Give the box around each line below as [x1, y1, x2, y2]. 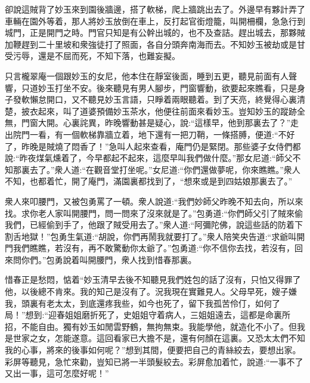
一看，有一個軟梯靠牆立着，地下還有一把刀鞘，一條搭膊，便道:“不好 [29, 128, 295, 140]
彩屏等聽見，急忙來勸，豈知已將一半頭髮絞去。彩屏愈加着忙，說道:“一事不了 [5, 355, 303, 367]
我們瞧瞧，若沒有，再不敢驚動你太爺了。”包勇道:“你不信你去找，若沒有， [13, 242, 295, 254]
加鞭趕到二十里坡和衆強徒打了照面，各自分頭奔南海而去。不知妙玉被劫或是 [5, 38, 297, 50]
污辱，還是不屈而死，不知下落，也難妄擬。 [13, 50, 180, 62]
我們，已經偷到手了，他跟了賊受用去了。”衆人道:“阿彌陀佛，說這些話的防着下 [5, 218, 303, 231]
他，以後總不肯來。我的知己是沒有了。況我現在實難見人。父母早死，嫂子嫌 [5, 285, 297, 298]
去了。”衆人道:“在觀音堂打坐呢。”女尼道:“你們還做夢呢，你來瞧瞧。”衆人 [29, 163, 300, 175]
